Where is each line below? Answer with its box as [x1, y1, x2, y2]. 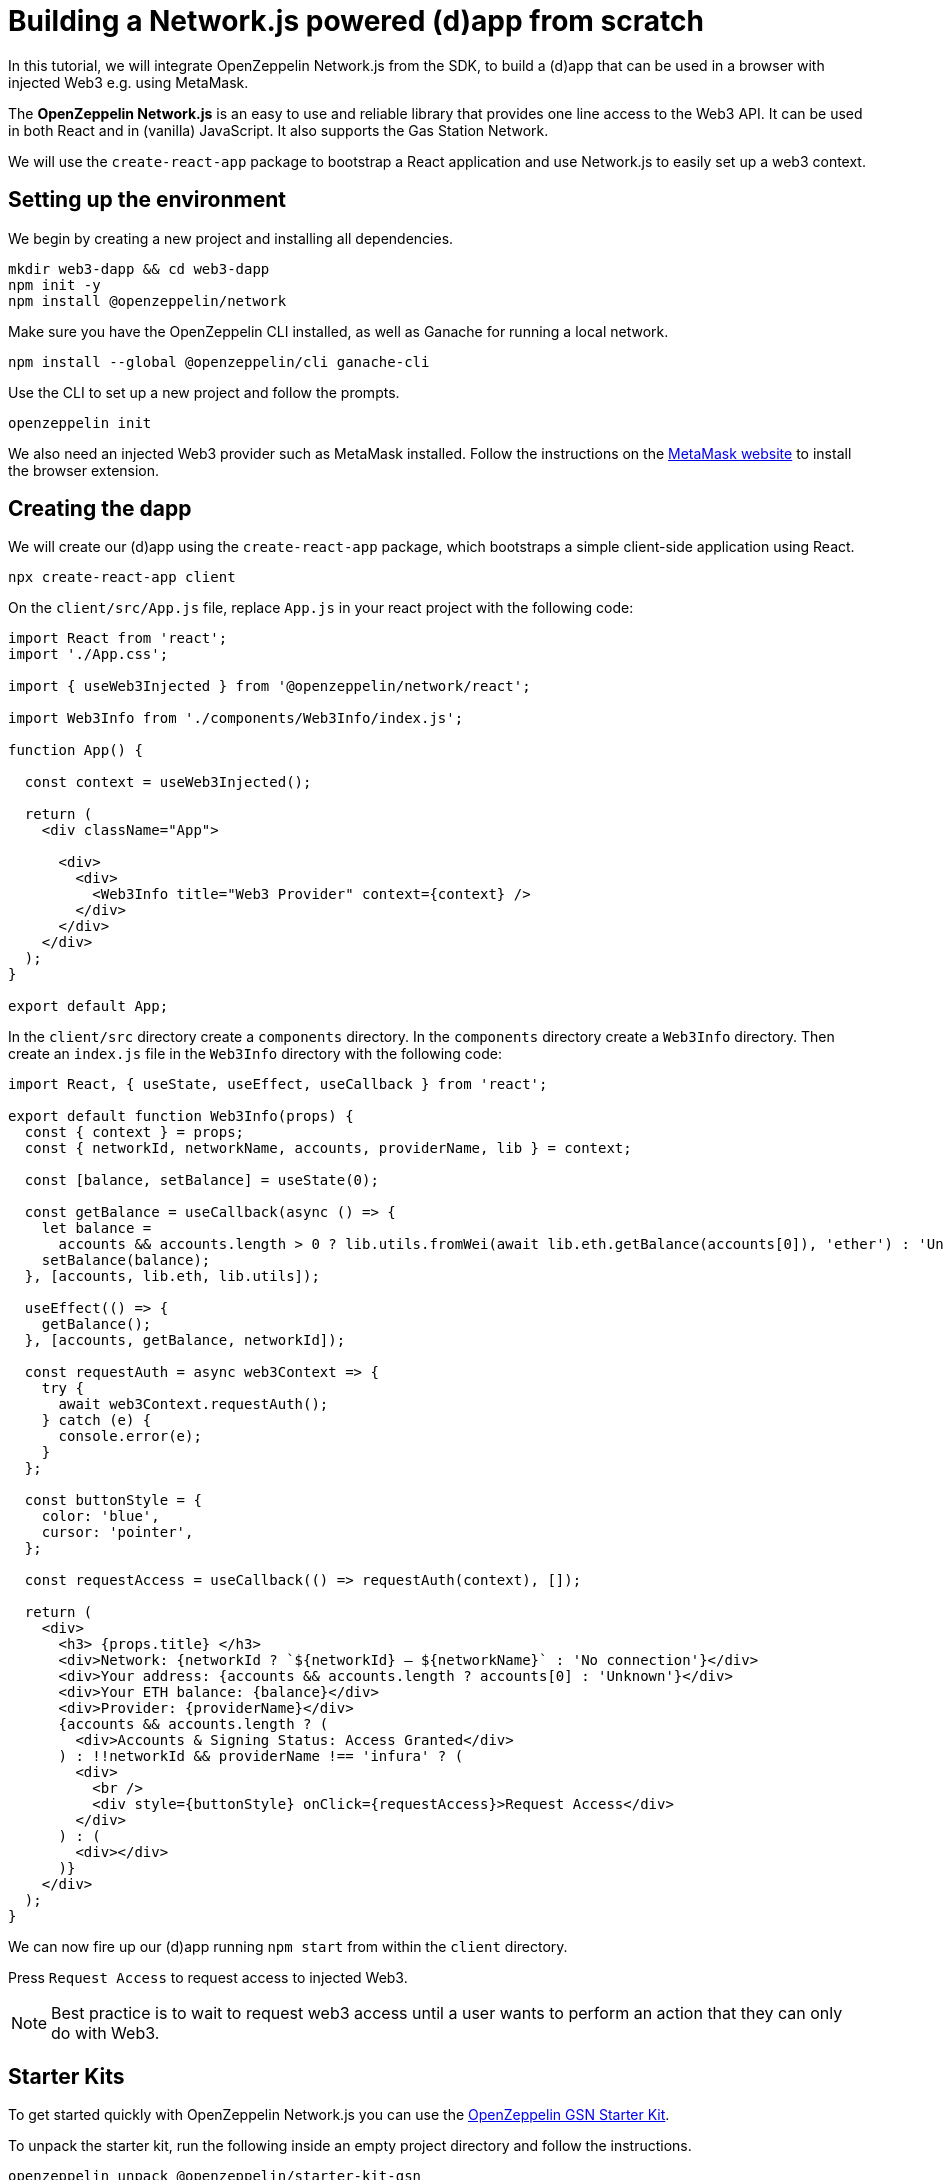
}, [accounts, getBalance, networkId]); [24, 1332, 346, 1349]
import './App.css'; [8, 646, 169, 663]
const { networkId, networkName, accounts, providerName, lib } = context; [24, 1140, 632, 1157]
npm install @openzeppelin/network [8, 292, 287, 309]
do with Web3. [51, 2023, 160, 2044]
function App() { [8, 742, 143, 759]
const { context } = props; [24, 1124, 245, 1141]
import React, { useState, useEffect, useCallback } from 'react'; [8, 1076, 548, 1093]
